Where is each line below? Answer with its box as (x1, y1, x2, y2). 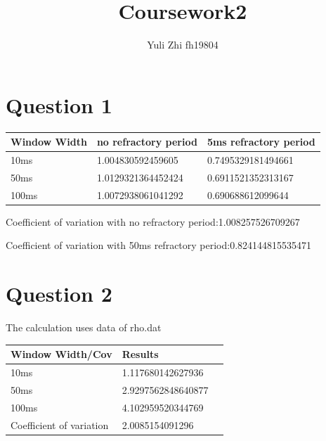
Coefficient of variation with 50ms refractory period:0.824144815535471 (6, 238, 312, 253)
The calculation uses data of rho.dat (6, 320, 162, 335)
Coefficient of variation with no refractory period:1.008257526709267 (6, 214, 300, 229)
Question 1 (6, 90, 112, 119)
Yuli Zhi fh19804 (147, 37, 219, 52)
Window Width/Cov (11, 347, 112, 362)
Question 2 (6, 279, 112, 308)
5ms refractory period (207, 134, 315, 149)
